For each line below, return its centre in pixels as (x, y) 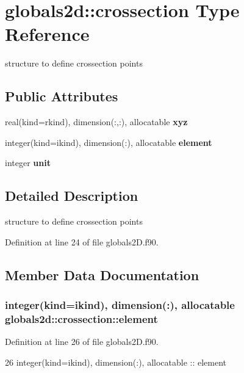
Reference (47, 34)
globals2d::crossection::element (81, 318)
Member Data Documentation (102, 274)
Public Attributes (62, 96)
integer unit (28, 163)
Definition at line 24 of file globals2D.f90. (82, 241)
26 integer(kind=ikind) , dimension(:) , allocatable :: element (116, 362)
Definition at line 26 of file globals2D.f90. (82, 342)
